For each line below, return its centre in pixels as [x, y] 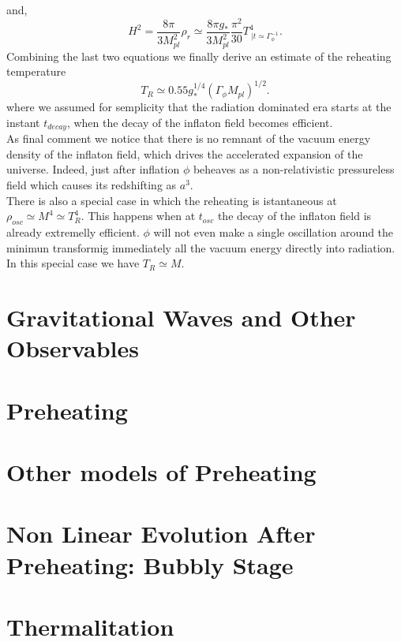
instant [23, 122]
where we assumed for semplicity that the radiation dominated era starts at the [199, 107]
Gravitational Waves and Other [181, 317]
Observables [73, 348]
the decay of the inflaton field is [294, 216]
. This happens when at [138, 216]
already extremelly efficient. [73, 232]
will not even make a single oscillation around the [274, 232]
